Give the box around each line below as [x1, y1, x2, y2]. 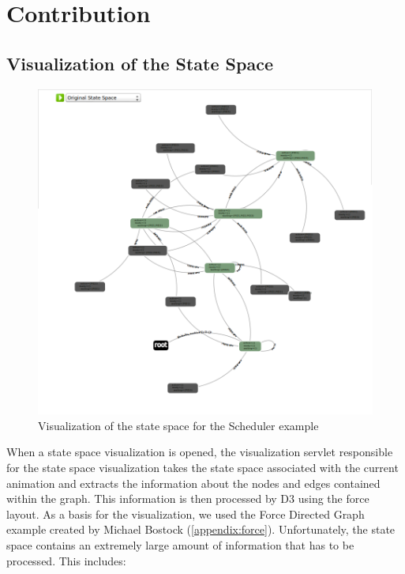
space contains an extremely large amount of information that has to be [6, 537, 354, 553]
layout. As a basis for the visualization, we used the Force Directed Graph [6, 505, 365, 522]
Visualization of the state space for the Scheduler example [38, 417, 319, 433]
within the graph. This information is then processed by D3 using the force [6, 490, 369, 507]
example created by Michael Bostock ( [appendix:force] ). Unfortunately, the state [6, 521, 396, 538]
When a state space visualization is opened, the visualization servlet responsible [6, 444, 393, 460]
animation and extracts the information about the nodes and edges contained [6, 474, 381, 491]
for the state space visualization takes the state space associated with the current [6, 459, 399, 476]
